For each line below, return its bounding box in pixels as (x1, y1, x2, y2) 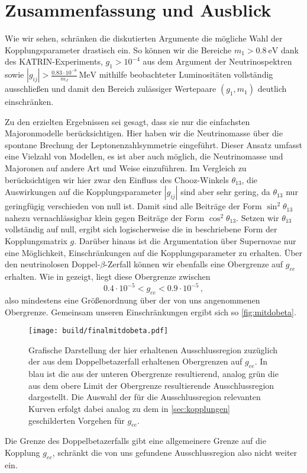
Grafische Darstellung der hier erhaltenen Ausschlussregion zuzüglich (28, 343, 277, 356)
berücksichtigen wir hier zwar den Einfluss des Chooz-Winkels (5, 173, 229, 186)
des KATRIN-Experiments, (5, 55, 103, 68)
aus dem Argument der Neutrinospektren (143, 55, 292, 68)
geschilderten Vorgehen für (28, 414, 125, 426)
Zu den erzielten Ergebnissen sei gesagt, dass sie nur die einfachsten (5, 115, 250, 127)
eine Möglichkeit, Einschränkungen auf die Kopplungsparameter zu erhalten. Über (5, 246, 303, 258)
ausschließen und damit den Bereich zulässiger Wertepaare (5, 82, 216, 95)
